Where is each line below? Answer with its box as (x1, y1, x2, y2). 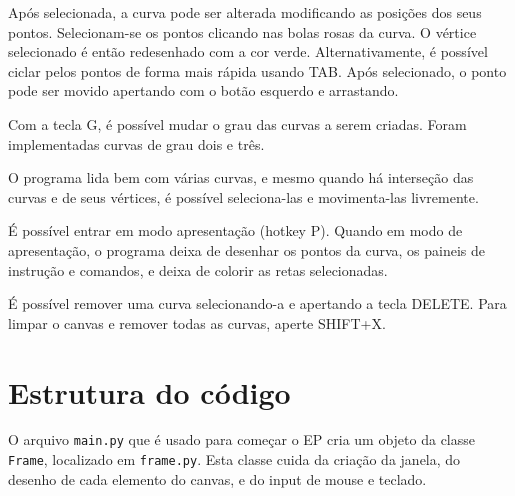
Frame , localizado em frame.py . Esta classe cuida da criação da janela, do (8, 449, 461, 470)
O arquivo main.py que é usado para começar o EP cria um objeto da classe (8, 429, 475, 450)
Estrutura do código (8, 371, 291, 412)
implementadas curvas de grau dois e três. (8, 133, 265, 154)
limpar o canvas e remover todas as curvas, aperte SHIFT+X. (8, 312, 386, 333)
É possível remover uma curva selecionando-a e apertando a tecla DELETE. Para (8, 293, 507, 314)
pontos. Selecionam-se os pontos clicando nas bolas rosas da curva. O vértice (8, 21, 477, 42)
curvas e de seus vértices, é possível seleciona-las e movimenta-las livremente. (8, 186, 479, 207)
